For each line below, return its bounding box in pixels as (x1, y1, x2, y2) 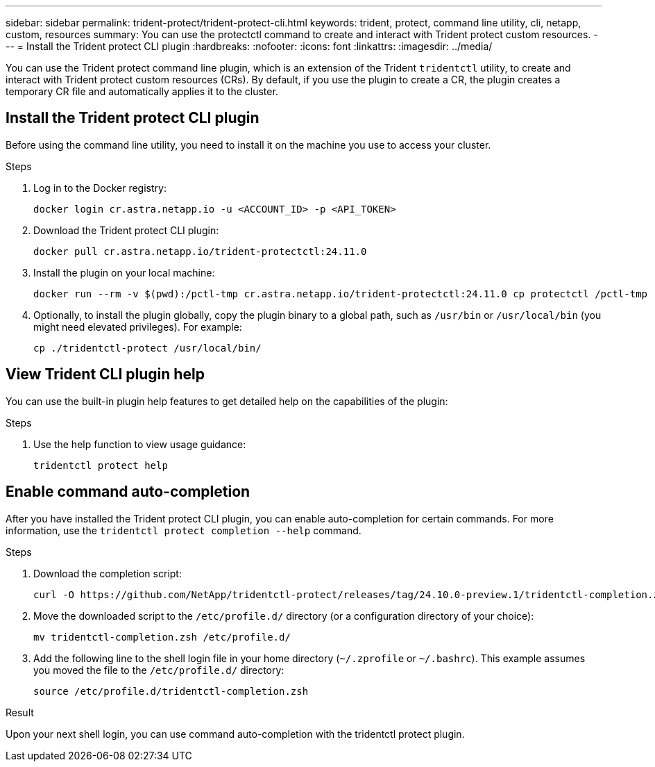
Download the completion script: (33, 567, 182, 579)
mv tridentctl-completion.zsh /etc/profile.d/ (33, 631, 291, 643)
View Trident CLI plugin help (6, 365, 205, 383)
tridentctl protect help (33, 459, 168, 471)
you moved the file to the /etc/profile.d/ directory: (33, 663, 284, 676)
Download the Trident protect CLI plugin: (33, 224, 219, 236)
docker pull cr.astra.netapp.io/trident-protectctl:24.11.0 (33, 245, 367, 257)
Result (6, 706, 34, 718)
